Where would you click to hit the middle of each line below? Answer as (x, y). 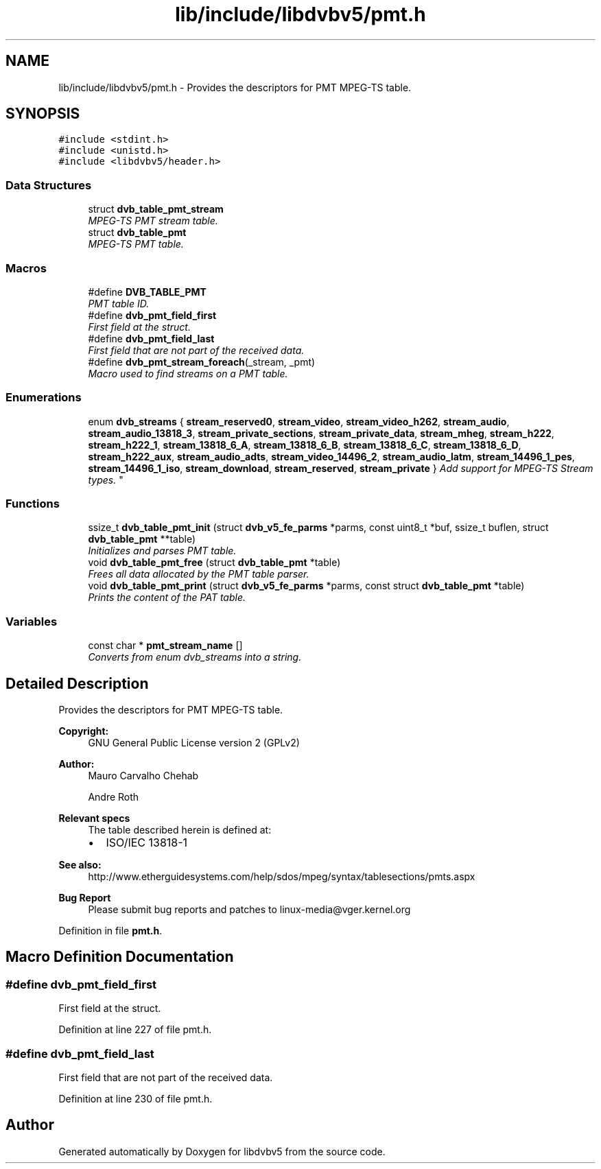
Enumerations (44, 398)
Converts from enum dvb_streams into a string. (195, 657)
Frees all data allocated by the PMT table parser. (199, 574)
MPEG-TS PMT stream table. (153, 221)
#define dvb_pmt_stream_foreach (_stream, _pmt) (202, 362)
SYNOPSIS (43, 114)
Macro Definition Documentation (120, 957)
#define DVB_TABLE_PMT (147, 292)
